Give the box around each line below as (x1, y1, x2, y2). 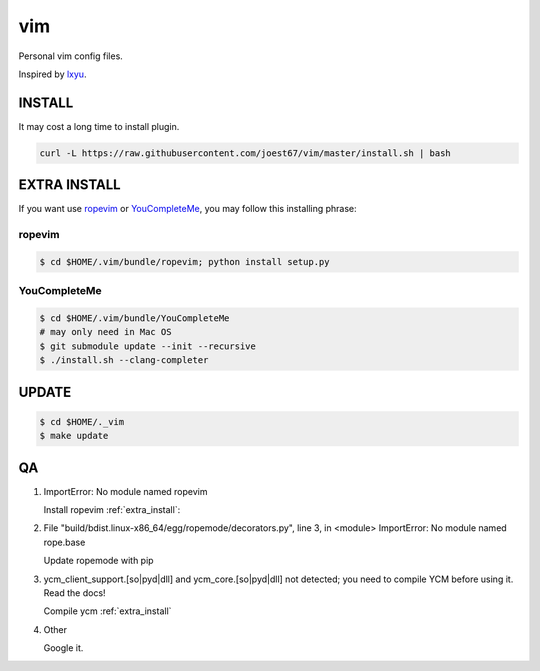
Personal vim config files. (18, 50, 124, 62)
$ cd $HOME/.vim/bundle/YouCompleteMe (39, 313, 230, 324)
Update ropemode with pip (43, 555, 154, 567)
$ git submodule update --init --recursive (39, 340, 257, 352)
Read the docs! (43, 587, 106, 599)
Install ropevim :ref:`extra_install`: (43, 504, 181, 516)
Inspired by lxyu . (18, 68, 87, 80)
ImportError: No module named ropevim (43, 485, 209, 497)
